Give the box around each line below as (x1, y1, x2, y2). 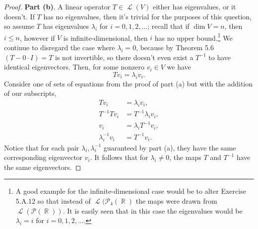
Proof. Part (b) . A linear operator (4, 1, 111, 11)
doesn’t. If (4, 11, 35, 21)
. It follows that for (90, 152, 148, 162)
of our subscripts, (4, 88, 57, 98)
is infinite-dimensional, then (63, 32, 148, 43)
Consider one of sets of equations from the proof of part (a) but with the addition (4, 78, 253, 88)
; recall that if (147, 21, 190, 31)
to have (208, 52, 231, 62)
